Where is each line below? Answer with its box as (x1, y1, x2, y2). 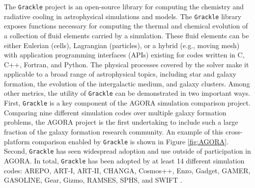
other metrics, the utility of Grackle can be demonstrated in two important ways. (4, 88, 251, 98)
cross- (226, 126, 243, 136)
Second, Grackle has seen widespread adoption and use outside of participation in (4, 146, 251, 156)
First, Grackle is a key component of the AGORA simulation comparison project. (4, 98, 251, 108)
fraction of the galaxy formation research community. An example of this (4, 126, 224, 136)
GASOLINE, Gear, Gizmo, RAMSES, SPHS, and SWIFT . (4, 175, 182, 185)
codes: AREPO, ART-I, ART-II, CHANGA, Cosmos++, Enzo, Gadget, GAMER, (4, 165, 251, 175)
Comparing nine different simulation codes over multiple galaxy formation (4, 107, 227, 117)
